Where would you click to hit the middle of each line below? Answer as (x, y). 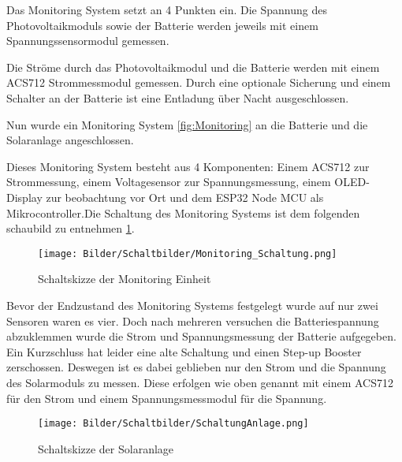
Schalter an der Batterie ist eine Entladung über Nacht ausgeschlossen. (178, 97)
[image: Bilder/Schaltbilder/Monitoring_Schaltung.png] (188, 253)
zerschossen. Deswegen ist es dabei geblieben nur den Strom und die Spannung (196, 367)
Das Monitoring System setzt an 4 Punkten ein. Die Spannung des (167, 9)
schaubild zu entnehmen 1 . (71, 228)
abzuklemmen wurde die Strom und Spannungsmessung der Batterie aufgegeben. (201, 336)
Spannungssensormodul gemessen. (88, 41)
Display (24, 197)
